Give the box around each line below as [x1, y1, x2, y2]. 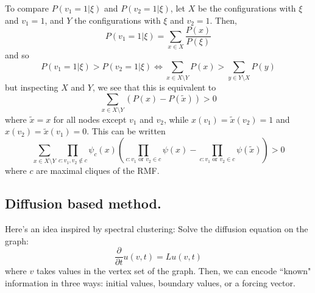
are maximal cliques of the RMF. [36, 164, 160, 177]
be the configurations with [197, 2, 296, 14]
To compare [5, 2, 49, 14]
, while [163, 112, 189, 125]
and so [5, 48, 29, 61]
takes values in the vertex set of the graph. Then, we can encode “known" [36, 264, 311, 277]
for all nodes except [53, 112, 127, 125]
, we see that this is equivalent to [92, 80, 216, 93]
